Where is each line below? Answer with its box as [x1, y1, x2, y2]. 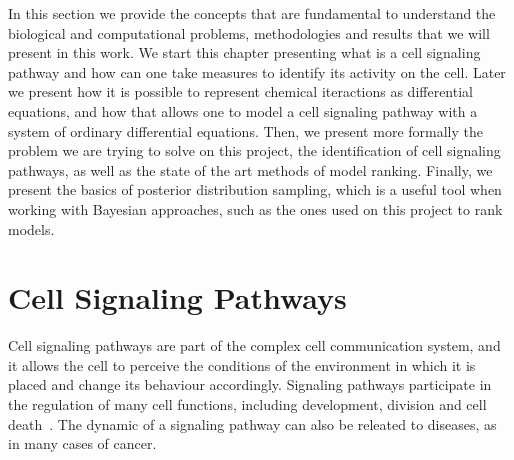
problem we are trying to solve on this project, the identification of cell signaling [8, 140, 501, 161]
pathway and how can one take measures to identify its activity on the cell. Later [8, 61, 506, 82]
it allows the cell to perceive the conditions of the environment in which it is [8, 354, 476, 375]
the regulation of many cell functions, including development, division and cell [8, 394, 487, 415]
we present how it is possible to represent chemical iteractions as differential [8, 81, 473, 102]
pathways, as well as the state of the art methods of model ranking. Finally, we [8, 159, 493, 180]
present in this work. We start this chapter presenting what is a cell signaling [8, 42, 481, 63]
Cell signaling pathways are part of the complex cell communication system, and [8, 335, 501, 356]
